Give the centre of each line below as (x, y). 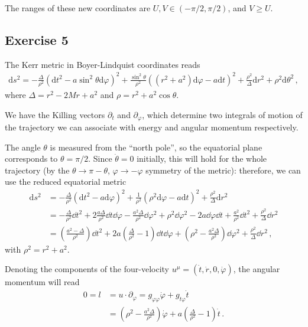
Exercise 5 (37, 39)
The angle (23, 147)
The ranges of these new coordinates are (78, 8)
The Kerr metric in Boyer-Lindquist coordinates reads (103, 64)
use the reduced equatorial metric (66, 182)
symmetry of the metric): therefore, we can (223, 170)
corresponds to (31, 158)
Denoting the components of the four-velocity (87, 269)
